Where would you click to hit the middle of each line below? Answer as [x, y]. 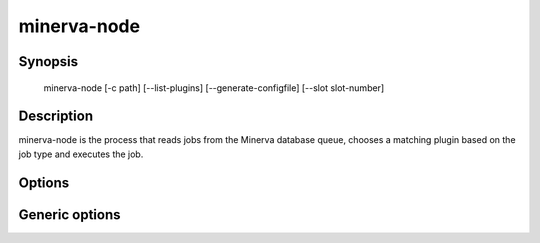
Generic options [69, 214]
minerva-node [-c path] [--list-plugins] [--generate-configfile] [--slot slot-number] [214, 87]
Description [56, 116]
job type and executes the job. [81, 154]
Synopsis [48, 61]
